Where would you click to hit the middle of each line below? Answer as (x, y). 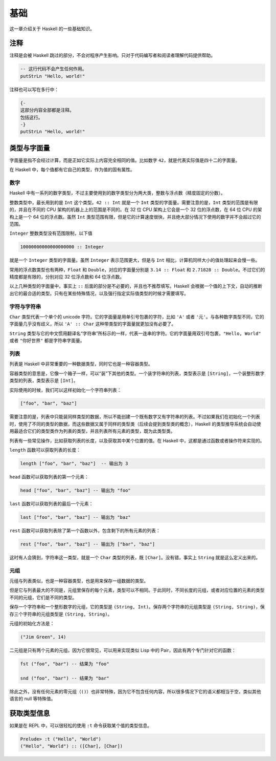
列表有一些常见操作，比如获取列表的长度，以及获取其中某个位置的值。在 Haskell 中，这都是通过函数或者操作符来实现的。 (137, 440)
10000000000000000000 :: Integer (62, 247)
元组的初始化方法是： (32, 623)
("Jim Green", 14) (43, 637)
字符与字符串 (25, 306)
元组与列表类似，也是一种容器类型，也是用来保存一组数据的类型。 (79, 581)
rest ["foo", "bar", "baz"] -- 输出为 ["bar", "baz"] (88, 544)
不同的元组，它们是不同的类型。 (43, 597)
